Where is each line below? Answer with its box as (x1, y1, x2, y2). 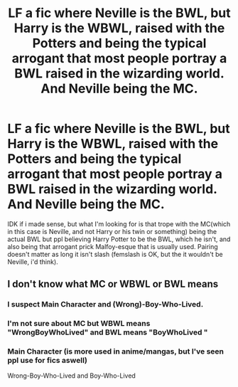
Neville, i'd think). (7, 258, 58, 266)
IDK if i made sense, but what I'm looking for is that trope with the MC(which (7, 219, 231, 228)
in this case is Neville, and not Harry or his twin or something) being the (7, 227, 217, 235)
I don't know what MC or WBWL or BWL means (7, 278, 219, 290)
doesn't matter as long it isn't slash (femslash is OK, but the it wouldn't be (7, 250, 223, 258)
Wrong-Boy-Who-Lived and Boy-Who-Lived (7, 371, 136, 380)
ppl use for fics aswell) (7, 356, 87, 366)
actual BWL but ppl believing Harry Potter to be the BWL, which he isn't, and (7, 235, 231, 243)
